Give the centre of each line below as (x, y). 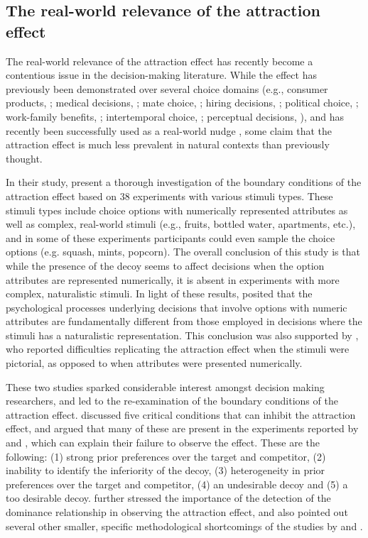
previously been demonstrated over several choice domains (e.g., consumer (167, 88)
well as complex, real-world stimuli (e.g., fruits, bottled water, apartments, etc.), (181, 224)
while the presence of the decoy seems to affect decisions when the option (165, 265)
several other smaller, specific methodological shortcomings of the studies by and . (184, 526)
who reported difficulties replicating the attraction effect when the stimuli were (178, 349)
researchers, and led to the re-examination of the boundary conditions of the (172, 401)
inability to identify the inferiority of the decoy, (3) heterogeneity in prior (166, 470)
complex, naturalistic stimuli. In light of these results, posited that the (159, 293)
